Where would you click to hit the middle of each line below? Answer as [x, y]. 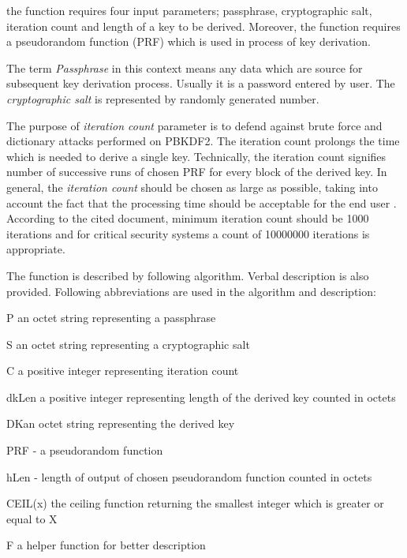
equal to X [32, 518]
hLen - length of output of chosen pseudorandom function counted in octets [189, 476]
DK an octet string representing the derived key [121, 423]
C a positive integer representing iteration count [123, 371]
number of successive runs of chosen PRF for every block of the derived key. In [197, 172]
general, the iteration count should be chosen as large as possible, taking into [192, 187]
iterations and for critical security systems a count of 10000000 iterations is [188, 233]
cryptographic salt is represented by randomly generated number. [163, 98]
